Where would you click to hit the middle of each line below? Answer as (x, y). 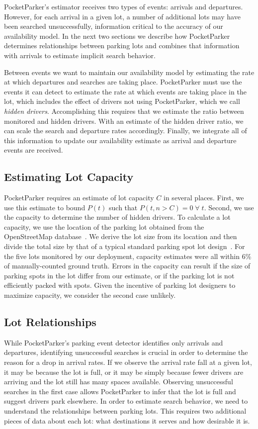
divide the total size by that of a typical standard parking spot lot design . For (125, 246)
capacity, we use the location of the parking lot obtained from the (104, 226)
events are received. (34, 150)
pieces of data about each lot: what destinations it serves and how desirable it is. (127, 420)
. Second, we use (229, 207)
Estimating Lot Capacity (69, 177)
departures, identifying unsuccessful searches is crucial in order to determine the (126, 352)
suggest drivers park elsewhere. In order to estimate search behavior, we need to (126, 401)
